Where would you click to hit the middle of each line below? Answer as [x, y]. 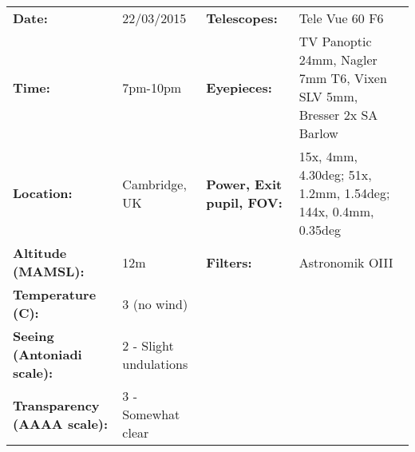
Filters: [229, 262]
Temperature [55, 294]
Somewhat [151, 414]
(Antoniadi [47, 354]
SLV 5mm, [328, 96]
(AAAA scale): [61, 423]
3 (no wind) [155, 303]
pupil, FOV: [244, 202]
